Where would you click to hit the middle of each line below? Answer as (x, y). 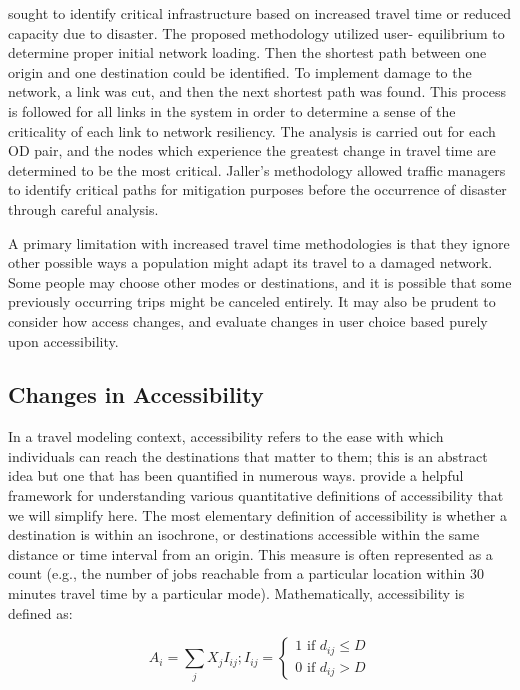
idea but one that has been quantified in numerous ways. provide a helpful (236, 475)
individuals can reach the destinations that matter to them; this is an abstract (248, 455)
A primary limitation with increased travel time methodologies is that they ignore (259, 242)
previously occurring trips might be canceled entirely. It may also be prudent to (252, 301)
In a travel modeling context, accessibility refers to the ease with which (226, 436)
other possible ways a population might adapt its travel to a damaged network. (250, 262)
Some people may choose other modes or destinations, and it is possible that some (260, 281)
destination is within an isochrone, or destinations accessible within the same (244, 534)
